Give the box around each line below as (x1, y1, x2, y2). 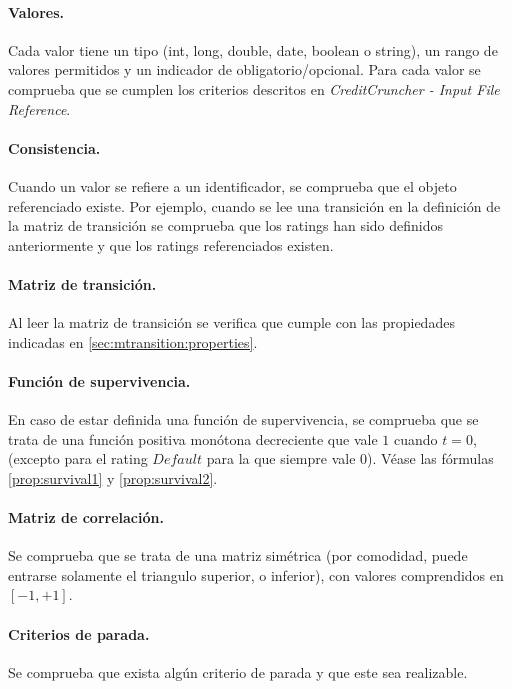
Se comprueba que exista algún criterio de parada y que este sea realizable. (8, 661, 468, 682)
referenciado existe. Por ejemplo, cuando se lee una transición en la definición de (8, 195, 501, 216)
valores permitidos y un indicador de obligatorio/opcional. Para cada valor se (8, 59, 481, 80)
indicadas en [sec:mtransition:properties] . (8, 331, 258, 352)
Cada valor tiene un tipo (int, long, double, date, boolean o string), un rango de (8, 39, 498, 60)
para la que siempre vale (206, 448, 356, 469)
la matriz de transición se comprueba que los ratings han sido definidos (8, 215, 444, 236)
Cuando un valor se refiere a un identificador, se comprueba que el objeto (8, 175, 457, 196)
